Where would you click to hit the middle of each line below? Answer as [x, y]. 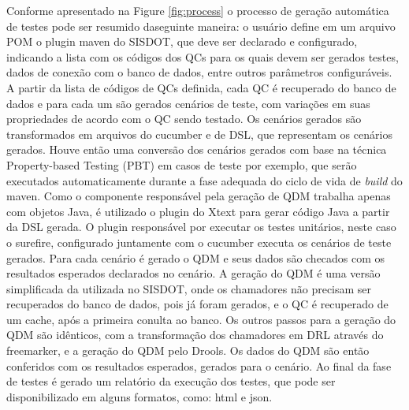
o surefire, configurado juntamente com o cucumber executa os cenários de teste [199, 242]
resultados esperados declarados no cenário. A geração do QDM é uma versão [193, 273]
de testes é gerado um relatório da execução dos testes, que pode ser [171, 381]
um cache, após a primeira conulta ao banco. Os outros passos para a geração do [201, 319]
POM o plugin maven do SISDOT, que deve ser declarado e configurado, [182, 41]
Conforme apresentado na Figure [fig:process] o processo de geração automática [198, 10]
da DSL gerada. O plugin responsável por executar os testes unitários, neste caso [201, 227]
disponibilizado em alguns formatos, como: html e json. [139, 396]
